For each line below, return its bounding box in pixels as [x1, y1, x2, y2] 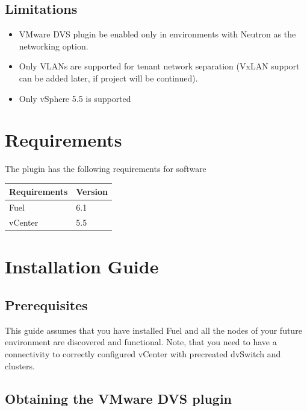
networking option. [19, 39, 88, 52]
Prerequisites [5, 295, 88, 314]
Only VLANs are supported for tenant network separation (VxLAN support [19, 60, 300, 72]
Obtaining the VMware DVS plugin [5, 389, 232, 407]
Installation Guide [5, 254, 159, 279]
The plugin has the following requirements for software [5, 162, 206, 175]
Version [76, 185, 108, 198]
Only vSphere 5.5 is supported [19, 92, 131, 104]
